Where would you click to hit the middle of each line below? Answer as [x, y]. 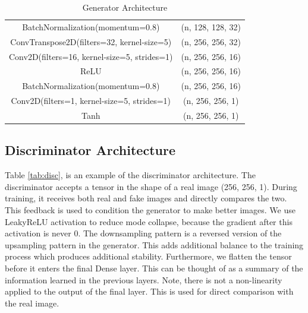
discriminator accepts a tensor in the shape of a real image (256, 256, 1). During [151, 186]
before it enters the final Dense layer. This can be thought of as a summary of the [154, 268]
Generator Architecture [125, 7]
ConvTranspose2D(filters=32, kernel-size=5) [91, 41]
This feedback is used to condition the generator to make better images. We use [150, 209]
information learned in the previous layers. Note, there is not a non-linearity [144, 279]
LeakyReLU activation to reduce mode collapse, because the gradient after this [149, 221]
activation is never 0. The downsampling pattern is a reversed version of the [143, 233]
